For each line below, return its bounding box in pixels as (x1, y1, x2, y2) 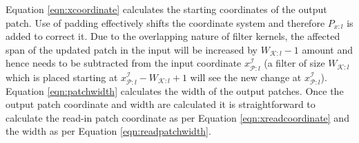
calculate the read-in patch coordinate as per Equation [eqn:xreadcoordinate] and (6, 110, 349, 124)
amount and (302, 42, 353, 56)
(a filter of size (264, 56, 325, 70)
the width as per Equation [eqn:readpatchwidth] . (6, 124, 211, 138)
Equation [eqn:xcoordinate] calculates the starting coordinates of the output (6, 2, 327, 16)
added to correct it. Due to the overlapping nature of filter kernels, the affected (6, 29, 340, 43)
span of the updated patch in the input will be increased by (6, 42, 258, 56)
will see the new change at (190, 69, 302, 84)
